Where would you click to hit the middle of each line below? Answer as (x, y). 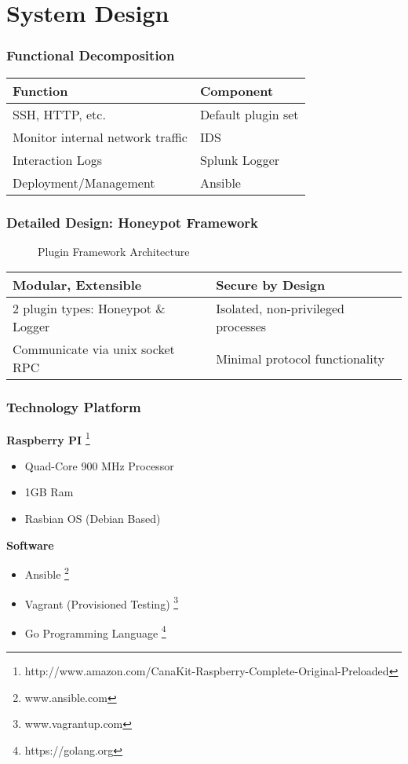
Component (237, 90)
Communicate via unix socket (94, 349)
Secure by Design (271, 285)
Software (30, 545)
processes (241, 327)
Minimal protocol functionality (300, 358)
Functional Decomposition (91, 55)
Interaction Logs (58, 159)
